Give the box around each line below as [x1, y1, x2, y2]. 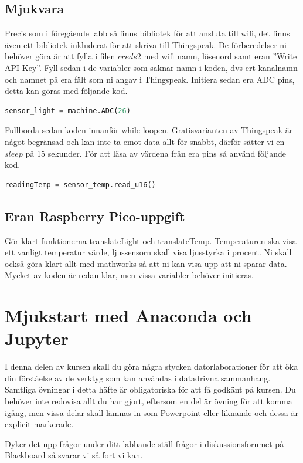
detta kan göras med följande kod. [5, 85, 128, 97]
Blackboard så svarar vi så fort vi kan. [5, 449, 143, 461]
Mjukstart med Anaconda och [5, 303, 252, 327]
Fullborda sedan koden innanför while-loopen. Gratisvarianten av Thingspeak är [5, 124, 293, 136]
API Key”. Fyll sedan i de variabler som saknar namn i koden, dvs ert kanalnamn [5, 61, 298, 73]
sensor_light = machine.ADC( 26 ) [5, 106, 131, 115]
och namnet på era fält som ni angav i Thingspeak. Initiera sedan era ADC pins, [5, 73, 295, 85]
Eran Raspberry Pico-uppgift [5, 207, 185, 225]
